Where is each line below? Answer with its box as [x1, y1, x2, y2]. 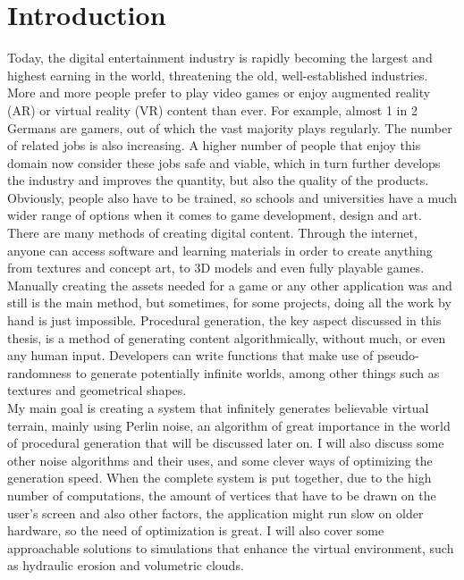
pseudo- [376, 346, 419, 365]
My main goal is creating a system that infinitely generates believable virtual [7, 399, 429, 416]
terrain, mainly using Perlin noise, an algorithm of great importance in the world [7, 416, 451, 434]
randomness [7, 363, 72, 382]
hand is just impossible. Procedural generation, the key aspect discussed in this [7, 311, 442, 330]
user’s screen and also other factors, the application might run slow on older [7, 503, 424, 522]
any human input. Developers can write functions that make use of [7, 346, 374, 365]
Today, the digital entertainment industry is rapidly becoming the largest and [7, 48, 433, 67]
